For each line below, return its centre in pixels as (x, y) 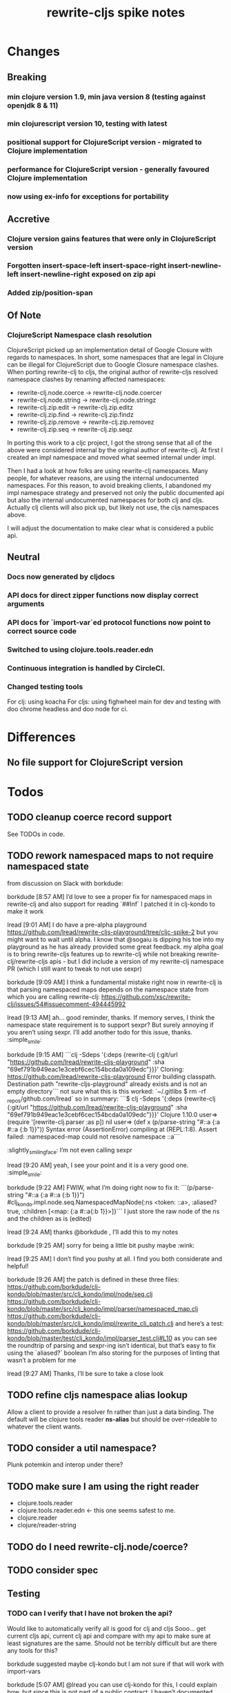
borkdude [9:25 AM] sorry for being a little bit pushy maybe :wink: (101, 1245)
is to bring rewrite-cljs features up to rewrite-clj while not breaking (101, 954)
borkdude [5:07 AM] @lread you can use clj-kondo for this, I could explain (112, 1684)
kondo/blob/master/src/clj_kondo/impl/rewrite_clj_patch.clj (90, 1323)
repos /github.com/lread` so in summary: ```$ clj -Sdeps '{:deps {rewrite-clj (111, 1099)
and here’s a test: (199, 1323)
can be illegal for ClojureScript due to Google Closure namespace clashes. (113, 365)
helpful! (18, 1266)
